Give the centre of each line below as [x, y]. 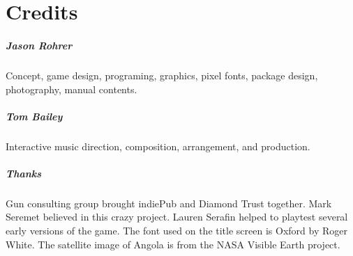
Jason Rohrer [39, 45]
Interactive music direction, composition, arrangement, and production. [158, 146]
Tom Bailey [34, 116]
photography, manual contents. [72, 89]
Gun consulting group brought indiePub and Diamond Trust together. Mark [169, 203]
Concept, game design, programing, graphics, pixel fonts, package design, [162, 75]
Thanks [24, 173]
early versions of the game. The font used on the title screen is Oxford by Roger [176, 231]
